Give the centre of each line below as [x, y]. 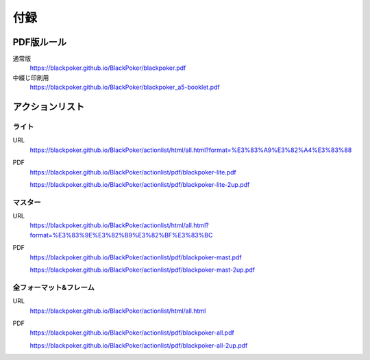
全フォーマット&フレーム [54, 287]
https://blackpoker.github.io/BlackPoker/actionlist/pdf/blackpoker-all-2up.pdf [139, 345]
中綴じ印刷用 [31, 77]
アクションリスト [49, 107]
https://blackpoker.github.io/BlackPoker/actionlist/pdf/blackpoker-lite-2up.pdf [140, 184]
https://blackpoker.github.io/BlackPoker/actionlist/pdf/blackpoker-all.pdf [132, 333]
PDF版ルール [40, 42]
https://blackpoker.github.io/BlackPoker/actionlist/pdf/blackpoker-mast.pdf [136, 257]
